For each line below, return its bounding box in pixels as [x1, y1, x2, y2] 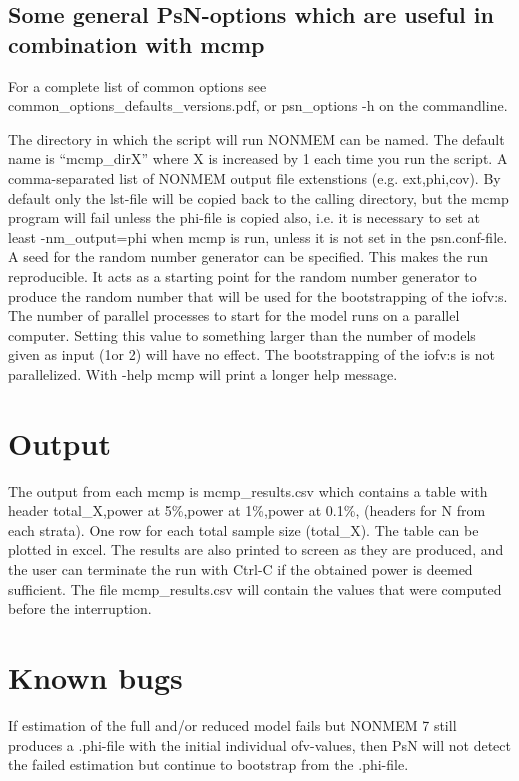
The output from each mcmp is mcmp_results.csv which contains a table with [8, 480, 488, 501]
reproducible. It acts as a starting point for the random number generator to [8, 265, 477, 286]
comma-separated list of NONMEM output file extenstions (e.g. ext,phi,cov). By [8, 167, 501, 188]
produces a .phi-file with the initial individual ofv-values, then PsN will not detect [8, 734, 511, 755]
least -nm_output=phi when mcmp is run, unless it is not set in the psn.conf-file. [8, 226, 508, 247]
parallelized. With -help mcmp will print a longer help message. [8, 363, 398, 384]
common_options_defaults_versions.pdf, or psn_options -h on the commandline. [8, 95, 508, 116]
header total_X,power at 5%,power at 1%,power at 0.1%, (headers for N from [8, 500, 486, 521]
